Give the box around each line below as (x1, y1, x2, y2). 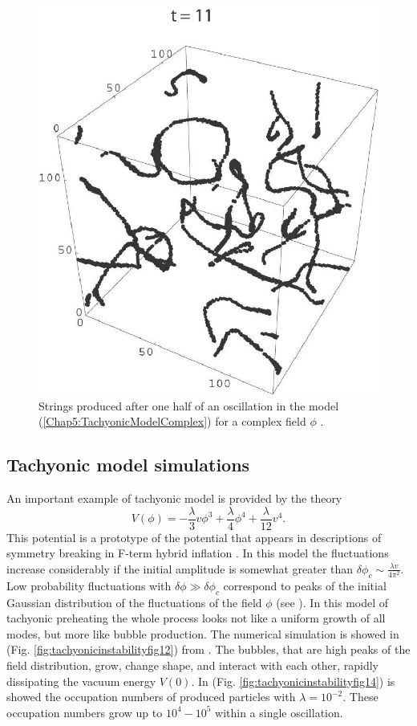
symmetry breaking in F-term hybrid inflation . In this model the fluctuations (6, 544, 389, 561)
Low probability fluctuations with (6, 577, 172, 593)
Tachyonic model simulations (6, 452, 250, 477)
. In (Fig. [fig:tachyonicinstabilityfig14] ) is (191, 672, 395, 689)
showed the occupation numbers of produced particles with (6, 688, 296, 705)
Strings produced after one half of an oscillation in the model (38, 397, 339, 414)
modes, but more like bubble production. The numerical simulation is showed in (6, 625, 399, 642)
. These (342, 688, 379, 705)
